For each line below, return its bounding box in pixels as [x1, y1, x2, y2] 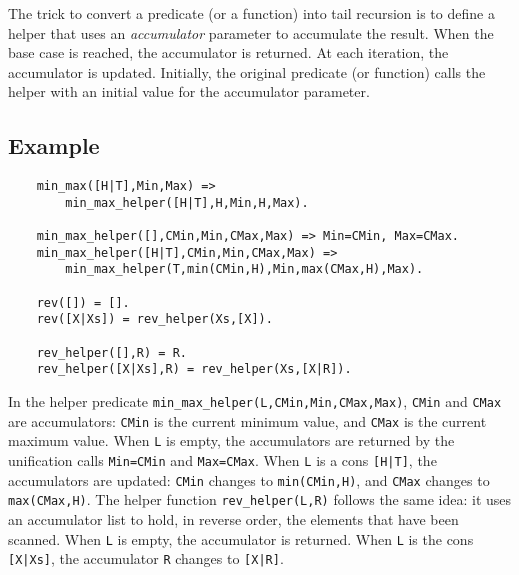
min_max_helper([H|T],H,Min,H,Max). [65, 195, 309, 210]
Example [8, 130, 100, 161]
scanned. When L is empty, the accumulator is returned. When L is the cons [8, 528, 474, 549]
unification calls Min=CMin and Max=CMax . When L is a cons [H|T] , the [8, 450, 437, 471]
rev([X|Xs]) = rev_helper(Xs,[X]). [36, 312, 273, 327]
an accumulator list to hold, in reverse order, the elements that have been [8, 508, 459, 529]
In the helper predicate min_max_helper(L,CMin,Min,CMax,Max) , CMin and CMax [8, 391, 502, 412]
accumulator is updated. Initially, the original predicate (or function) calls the [8, 61, 486, 82]
